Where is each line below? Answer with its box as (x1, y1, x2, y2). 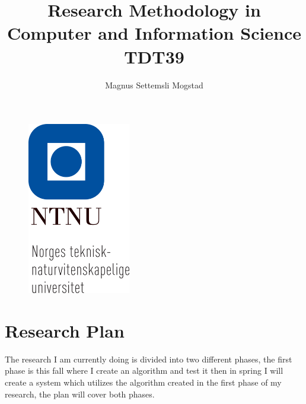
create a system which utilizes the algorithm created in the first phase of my (5, 376, 282, 389)
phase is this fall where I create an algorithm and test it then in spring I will (5, 364, 283, 377)
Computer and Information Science (7, 21, 302, 45)
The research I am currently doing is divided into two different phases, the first (5, 352, 292, 365)
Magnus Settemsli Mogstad (105, 78, 203, 91)
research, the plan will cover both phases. (5, 387, 155, 400)
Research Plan (5, 318, 125, 342)
